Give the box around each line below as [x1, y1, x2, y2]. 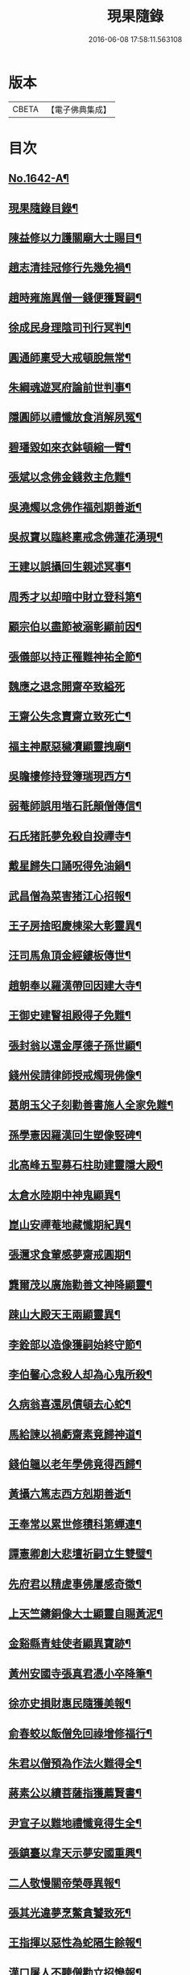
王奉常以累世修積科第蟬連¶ [8, 1517, 142, 1531]
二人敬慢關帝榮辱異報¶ [8, 1876, 121, 1890]
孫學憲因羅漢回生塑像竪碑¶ [8, 1128, 142, 1142]
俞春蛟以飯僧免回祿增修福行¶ [8, 1726, 153, 1741]
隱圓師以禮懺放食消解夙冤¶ [8, 410, 142, 424]
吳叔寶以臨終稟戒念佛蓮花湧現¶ [8, 529, 163, 544]
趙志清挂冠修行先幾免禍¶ [8, 261, 131, 275]
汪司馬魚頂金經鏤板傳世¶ [8, 948, 131, 963]
